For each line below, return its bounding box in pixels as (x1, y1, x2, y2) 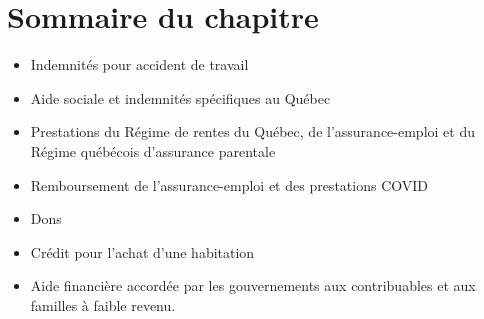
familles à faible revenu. (30, 294, 176, 315)
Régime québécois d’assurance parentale (30, 140, 276, 161)
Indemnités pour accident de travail (30, 54, 249, 75)
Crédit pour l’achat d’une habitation (30, 241, 255, 262)
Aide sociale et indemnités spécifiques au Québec (30, 87, 331, 108)
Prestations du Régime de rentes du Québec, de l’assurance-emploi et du (30, 121, 475, 142)
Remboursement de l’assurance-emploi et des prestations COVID (30, 174, 428, 195)
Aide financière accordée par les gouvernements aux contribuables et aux (30, 275, 476, 296)
